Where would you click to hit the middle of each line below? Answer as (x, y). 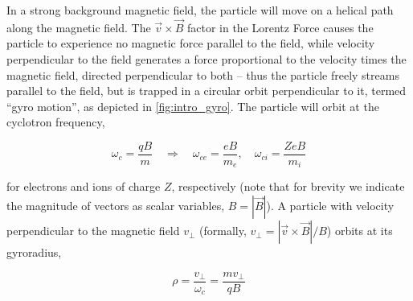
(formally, (223, 231)
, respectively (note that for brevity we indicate (288, 186)
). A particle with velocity (330, 206)
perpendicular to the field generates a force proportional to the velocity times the (206, 59)
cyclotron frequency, (56, 122)
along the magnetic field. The (79, 27)
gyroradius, (34, 252)
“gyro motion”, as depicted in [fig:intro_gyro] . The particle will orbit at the (193, 106)
